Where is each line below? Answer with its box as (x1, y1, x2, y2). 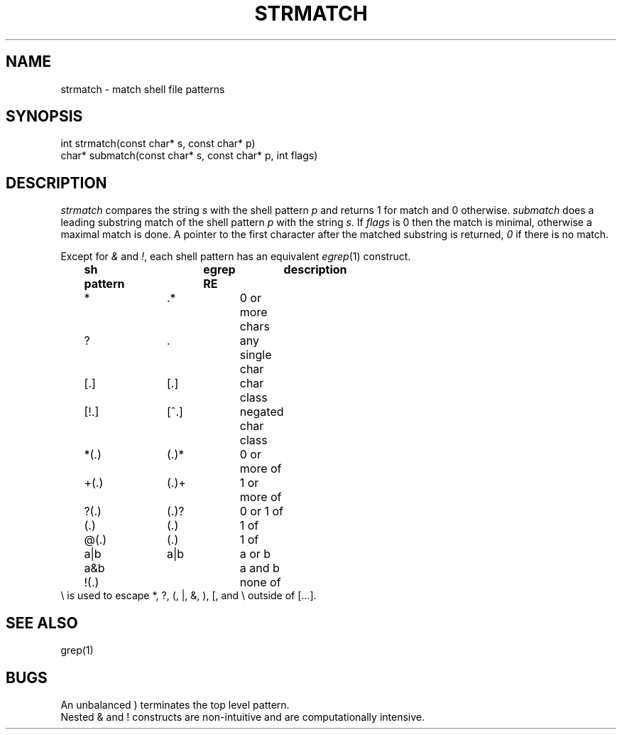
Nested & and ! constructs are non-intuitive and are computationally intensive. (60, 710, 425, 723)
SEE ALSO (6, 613, 78, 632)
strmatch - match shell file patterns (60, 82, 225, 95)
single (239, 348, 272, 363)
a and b (239, 561, 280, 576)
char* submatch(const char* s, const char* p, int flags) (60, 149, 318, 162)
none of (239, 575, 281, 590)
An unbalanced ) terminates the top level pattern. (60, 698, 290, 711)
